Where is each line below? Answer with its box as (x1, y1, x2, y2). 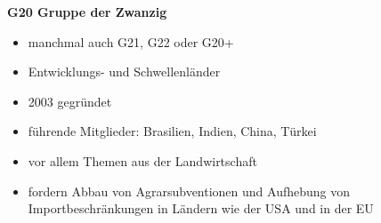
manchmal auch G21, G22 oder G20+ (28, 32, 234, 51)
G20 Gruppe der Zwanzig (7, 3, 167, 20)
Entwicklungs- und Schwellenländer (28, 62, 221, 81)
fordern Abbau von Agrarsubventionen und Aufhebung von (28, 181, 351, 200)
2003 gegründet (28, 92, 112, 110)
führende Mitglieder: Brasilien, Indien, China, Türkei (28, 122, 317, 140)
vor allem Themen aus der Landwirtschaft (28, 151, 257, 170)
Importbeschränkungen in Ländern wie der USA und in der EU (28, 199, 374, 218)
